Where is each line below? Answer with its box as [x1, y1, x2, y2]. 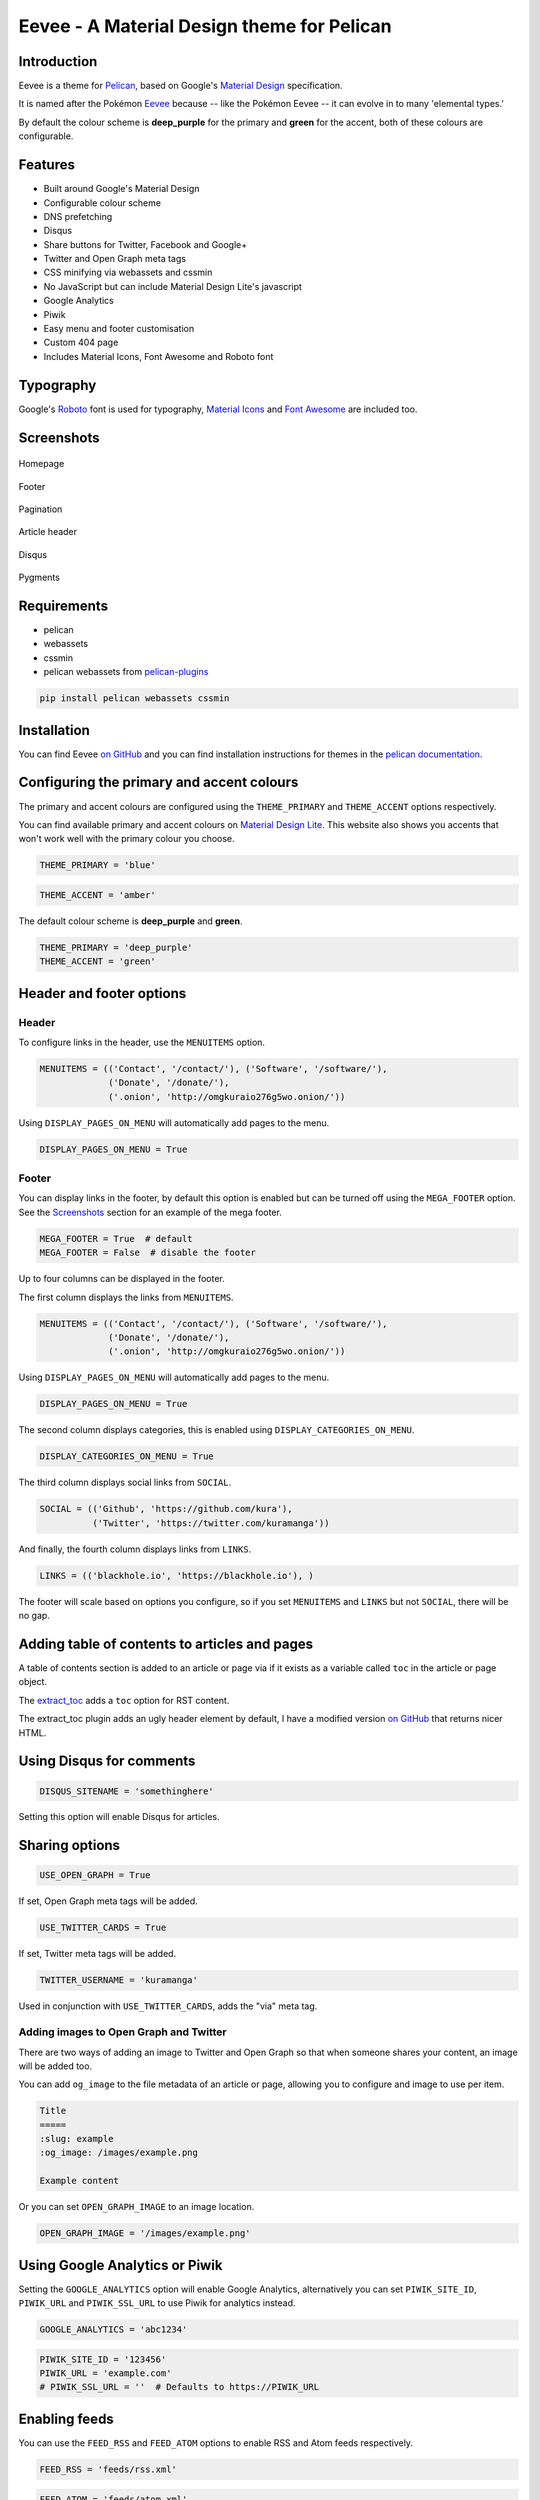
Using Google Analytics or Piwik [18, 2256, 223, 2274]
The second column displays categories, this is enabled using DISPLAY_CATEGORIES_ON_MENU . [18, 1424, 415, 1436]
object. [18, 1676, 48, 1688]
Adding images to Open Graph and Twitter [18, 2025, 227, 2039]
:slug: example [39, 2133, 114, 2145]
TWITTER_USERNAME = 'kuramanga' [39, 1975, 199, 1986]
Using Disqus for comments [18, 1753, 196, 1770]
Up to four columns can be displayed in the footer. [18, 1273, 225, 1285]
